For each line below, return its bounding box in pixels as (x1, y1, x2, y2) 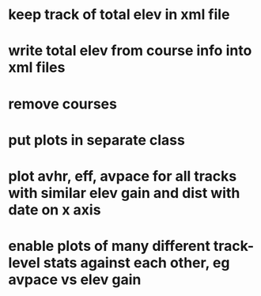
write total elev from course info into (8, 42, 252, 60)
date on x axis (8, 200, 101, 218)
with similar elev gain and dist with (8, 184, 240, 202)
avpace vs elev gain (8, 271, 142, 289)
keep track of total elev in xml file (8, 6, 230, 24)
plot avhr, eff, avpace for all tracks (8, 167, 237, 185)
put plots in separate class (8, 131, 186, 149)
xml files (8, 59, 66, 77)
